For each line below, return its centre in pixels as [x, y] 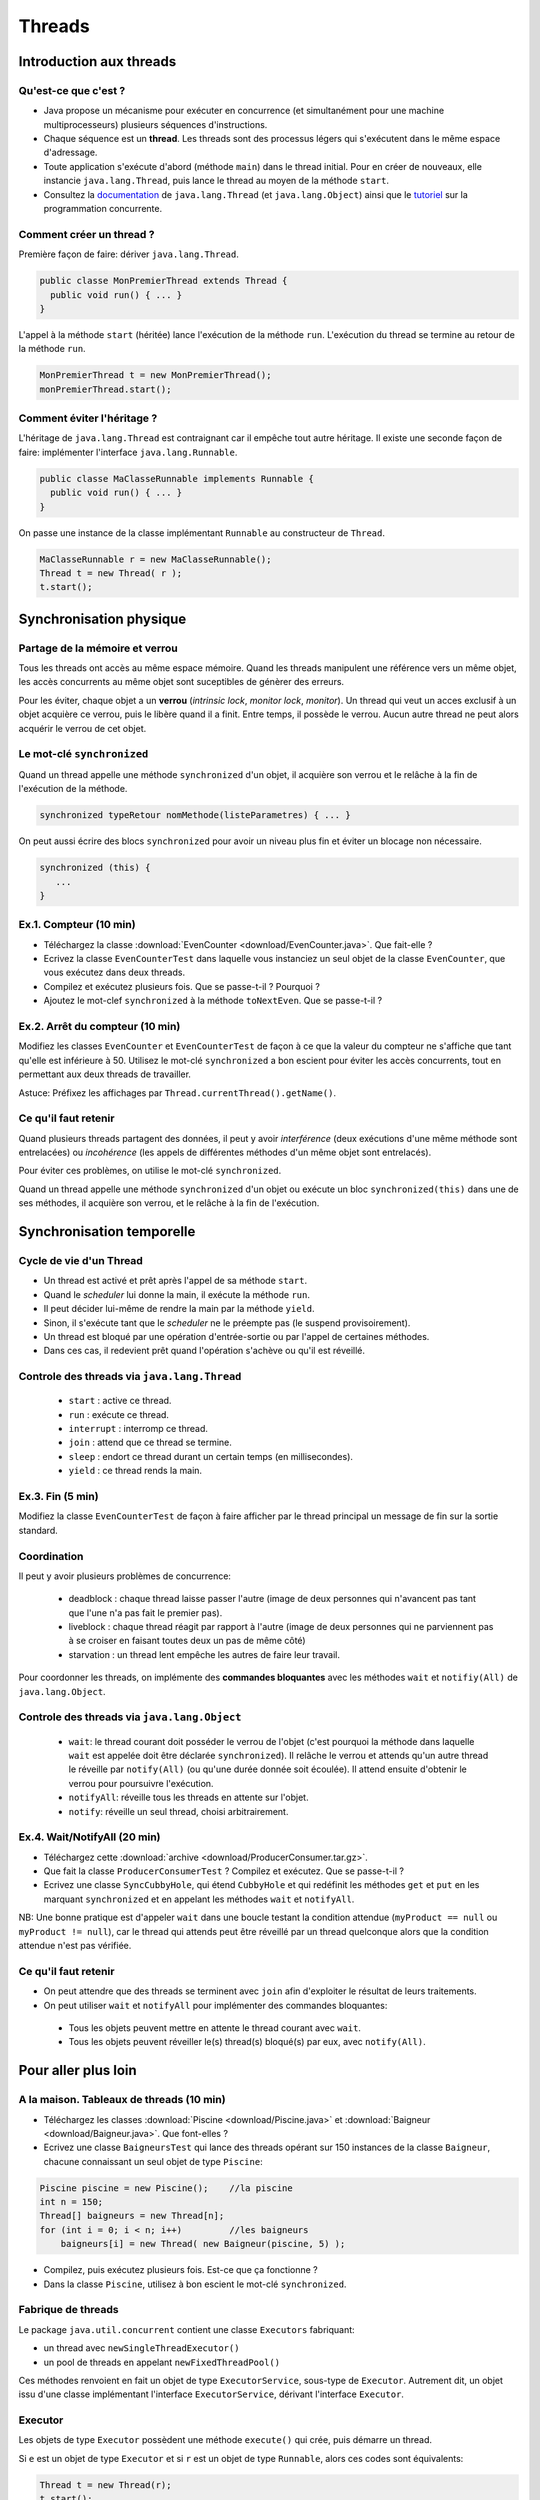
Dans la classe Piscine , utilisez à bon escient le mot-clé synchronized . [195, 2284]
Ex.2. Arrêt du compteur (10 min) [99, 1026]
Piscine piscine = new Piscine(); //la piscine [166, 2188]
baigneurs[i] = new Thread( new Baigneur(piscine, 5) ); [203, 2244]
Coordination [51, 1556]
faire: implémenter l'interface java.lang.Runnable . [128, 452]
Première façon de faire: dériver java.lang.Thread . [128, 254]
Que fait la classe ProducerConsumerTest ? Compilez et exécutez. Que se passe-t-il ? [224, 1871]
